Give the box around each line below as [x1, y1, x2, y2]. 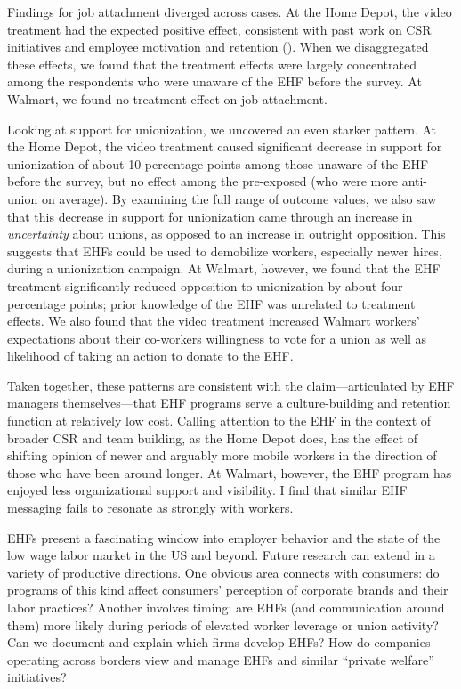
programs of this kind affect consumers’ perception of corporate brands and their [7, 580, 449, 599]
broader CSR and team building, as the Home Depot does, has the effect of [7, 428, 418, 447]
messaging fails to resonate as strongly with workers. [7, 499, 294, 517]
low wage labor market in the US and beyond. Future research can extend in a [7, 546, 435, 564]
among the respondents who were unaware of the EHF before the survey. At [7, 72, 422, 91]
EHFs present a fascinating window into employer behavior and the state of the [7, 528, 441, 547]
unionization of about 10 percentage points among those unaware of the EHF [7, 154, 429, 173]
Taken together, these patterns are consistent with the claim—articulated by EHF [7, 376, 455, 394]
